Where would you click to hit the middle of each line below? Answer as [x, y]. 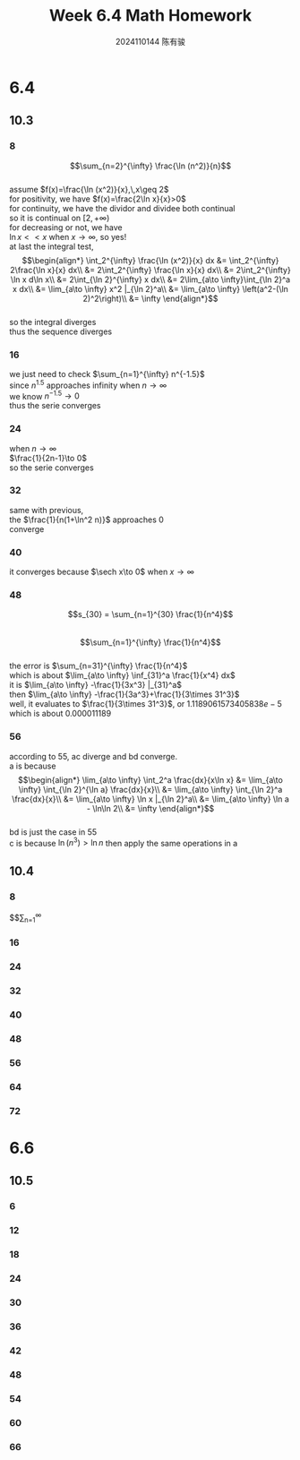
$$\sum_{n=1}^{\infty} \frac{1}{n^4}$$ [150, 642]
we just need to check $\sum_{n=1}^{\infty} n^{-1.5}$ [107, 374]
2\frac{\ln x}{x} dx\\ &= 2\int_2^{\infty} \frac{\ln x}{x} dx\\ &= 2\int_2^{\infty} [150, 270]
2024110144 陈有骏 [150, 41]
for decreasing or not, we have [66, 227]
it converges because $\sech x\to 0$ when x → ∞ [102, 572]
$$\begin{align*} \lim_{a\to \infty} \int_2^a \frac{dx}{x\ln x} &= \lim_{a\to [150, 779]
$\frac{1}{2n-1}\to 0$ [48, 458]
